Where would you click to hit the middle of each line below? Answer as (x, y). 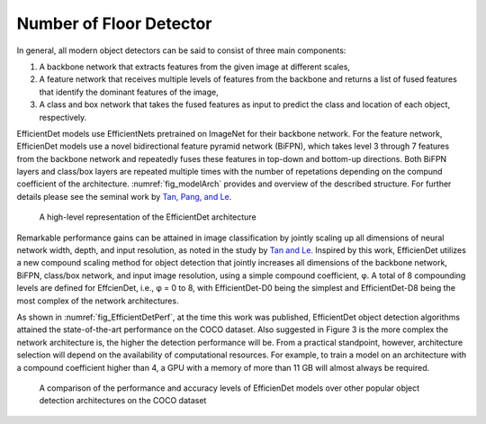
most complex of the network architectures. (98, 301)
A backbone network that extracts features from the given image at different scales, (195, 67)
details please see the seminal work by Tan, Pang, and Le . (124, 196)
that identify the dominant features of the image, (129, 92)
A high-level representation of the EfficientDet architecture (148, 217)
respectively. (63, 117)
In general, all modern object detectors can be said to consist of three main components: (181, 50)
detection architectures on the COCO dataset (123, 401)
